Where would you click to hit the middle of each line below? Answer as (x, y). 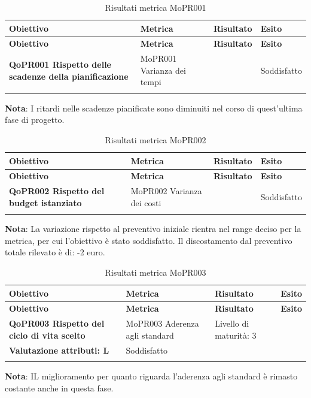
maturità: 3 (236, 335)
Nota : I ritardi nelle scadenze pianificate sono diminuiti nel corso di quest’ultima (154, 108)
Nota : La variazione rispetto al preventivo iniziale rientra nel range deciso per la (153, 229)
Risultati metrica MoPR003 (155, 272)
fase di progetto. (35, 120)
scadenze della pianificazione (69, 76)
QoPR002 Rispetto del (57, 191)
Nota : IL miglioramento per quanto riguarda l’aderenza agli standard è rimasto (151, 376)
